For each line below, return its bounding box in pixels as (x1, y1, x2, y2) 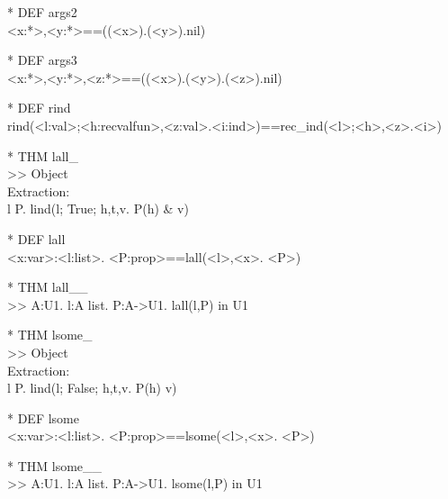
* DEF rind (7, 98, 71, 117)
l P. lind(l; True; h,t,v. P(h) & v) (7, 199, 189, 218)
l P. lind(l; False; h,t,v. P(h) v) (7, 378, 177, 397)
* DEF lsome (7, 408, 79, 427)
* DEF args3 (7, 50, 77, 69)
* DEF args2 (7, 3, 77, 21)
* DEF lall (7, 229, 66, 248)
